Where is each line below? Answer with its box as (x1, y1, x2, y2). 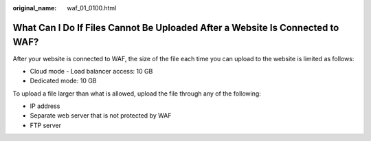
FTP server (30, 121, 62, 129)
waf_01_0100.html (67, 4, 117, 12)
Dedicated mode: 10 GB (30, 76, 97, 85)
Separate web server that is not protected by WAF (30, 111, 172, 120)
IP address (30, 102, 60, 110)
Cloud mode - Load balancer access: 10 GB (30, 67, 153, 75)
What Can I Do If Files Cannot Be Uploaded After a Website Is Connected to (12, 21, 339, 34)
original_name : (12, 4, 57, 12)
